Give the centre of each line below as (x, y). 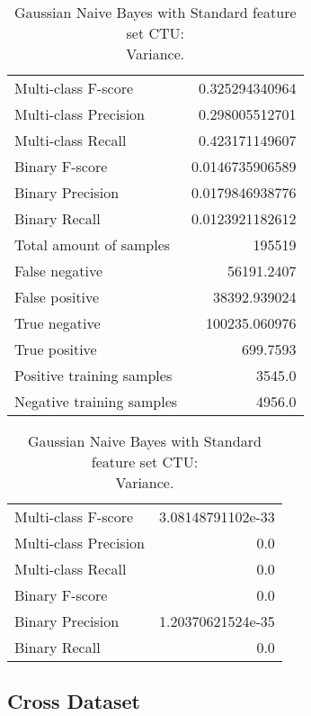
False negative (59, 271)
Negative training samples (96, 401)
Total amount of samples (93, 245)
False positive (57, 297)
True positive (56, 349)
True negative (58, 323)
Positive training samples (93, 375)
